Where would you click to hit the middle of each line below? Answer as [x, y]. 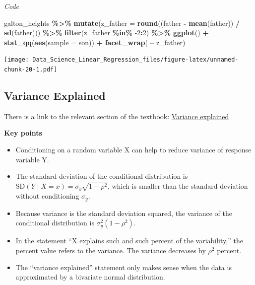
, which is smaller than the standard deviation [178, 185]
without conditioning [47, 196]
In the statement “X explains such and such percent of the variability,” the [129, 241]
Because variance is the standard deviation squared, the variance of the [124, 213]
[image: [17, 60]
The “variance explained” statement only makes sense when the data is [124, 267]
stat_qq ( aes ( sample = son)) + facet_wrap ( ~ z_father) [95, 42]
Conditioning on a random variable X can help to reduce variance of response [133, 150]
